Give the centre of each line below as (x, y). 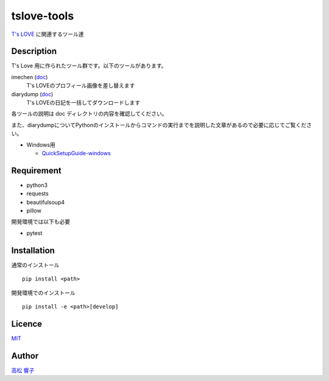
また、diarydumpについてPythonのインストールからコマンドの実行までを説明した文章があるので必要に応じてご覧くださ (161, 125)
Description (34, 51)
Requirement (37, 170)
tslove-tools (43, 16)
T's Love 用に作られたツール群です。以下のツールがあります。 (89, 66)
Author (25, 356)
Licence (27, 323)
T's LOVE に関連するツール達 (48, 34)
